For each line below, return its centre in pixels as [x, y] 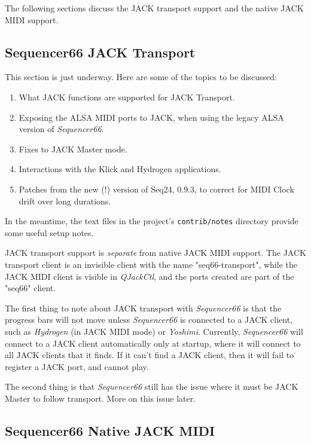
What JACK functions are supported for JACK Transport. [127, 97]
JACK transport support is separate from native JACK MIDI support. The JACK [155, 253]
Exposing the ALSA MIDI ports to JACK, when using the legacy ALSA [151, 117]
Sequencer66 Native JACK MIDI [110, 430]
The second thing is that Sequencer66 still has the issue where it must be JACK [152, 387]
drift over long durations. [65, 201]
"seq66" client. [31, 288]
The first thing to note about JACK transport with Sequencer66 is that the [143, 308]
